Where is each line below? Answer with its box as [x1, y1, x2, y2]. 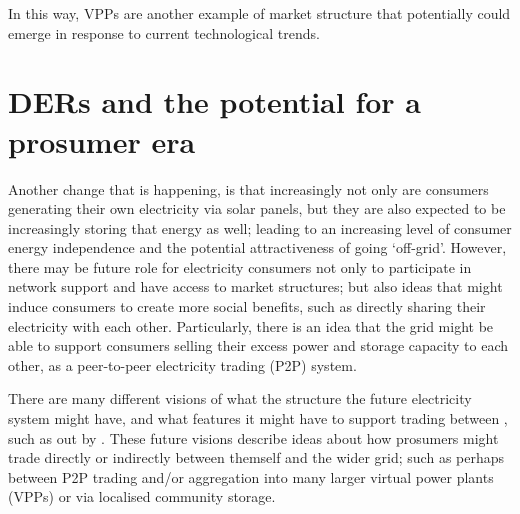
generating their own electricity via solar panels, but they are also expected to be [8, 198, 506, 219]
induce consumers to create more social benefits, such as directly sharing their [8, 296, 486, 317]
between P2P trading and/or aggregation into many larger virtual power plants [8, 466, 494, 487]
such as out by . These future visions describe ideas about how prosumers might [8, 427, 499, 448]
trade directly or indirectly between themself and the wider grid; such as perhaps [8, 447, 505, 468]
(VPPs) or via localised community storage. [8, 486, 276, 507]
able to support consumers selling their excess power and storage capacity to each [8, 335, 509, 356]
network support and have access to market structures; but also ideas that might [8, 276, 503, 297]
